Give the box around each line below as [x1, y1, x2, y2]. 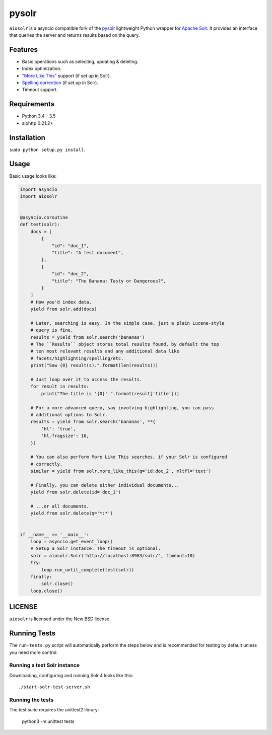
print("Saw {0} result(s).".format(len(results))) [30, 362, 158, 369]
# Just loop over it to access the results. [30, 377, 143, 383]
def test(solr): [20, 222, 60, 228]
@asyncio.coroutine [20, 214, 68, 220]
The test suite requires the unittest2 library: [9, 707, 99, 713]
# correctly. [30, 461, 63, 467]
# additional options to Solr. [30, 412, 108, 417]
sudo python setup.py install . [9, 146, 86, 153]
